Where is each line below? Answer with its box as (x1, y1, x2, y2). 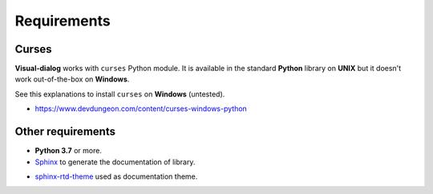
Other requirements (14, 125, 116, 139)
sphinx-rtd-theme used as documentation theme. (34, 172, 198, 181)
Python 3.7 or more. (34, 146, 102, 156)
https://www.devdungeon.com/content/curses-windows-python (34, 104, 248, 113)
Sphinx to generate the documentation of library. (34, 156, 196, 167)
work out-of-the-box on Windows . (14, 74, 130, 84)
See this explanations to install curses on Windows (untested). (14, 89, 225, 99)
